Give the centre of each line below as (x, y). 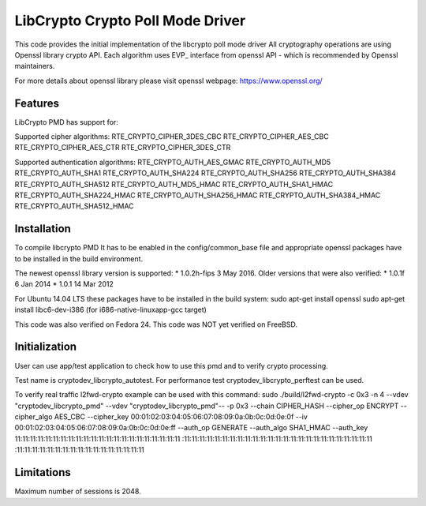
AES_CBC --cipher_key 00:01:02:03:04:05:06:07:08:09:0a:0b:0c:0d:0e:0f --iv (181, 417)
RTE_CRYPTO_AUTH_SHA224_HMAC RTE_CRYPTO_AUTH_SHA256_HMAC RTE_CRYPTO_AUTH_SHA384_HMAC (198, 195)
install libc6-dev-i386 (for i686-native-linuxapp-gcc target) (110, 310)
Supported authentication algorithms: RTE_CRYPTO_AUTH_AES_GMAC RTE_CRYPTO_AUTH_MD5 (173, 162)
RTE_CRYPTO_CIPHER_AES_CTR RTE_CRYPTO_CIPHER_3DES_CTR (123, 148)
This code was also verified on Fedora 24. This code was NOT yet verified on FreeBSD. (156, 324)
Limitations (43, 472)
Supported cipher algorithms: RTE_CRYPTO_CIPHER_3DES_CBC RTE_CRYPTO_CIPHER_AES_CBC (172, 137)
